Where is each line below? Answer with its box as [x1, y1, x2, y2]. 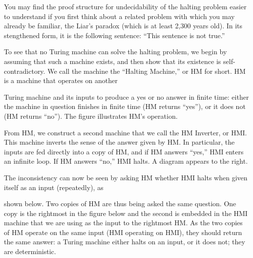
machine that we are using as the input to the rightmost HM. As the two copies [4, 217, 243, 228]
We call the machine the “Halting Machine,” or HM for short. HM [47, 65, 246, 76]
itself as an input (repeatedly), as [4, 182, 104, 192]
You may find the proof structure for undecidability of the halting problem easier [4, 1, 247, 11]
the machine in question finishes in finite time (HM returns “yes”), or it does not [4, 101, 246, 111]
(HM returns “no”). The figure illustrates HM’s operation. [4, 110, 178, 121]
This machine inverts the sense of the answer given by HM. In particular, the [4, 137, 235, 147]
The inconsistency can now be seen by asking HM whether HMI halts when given [4, 172, 248, 182]
